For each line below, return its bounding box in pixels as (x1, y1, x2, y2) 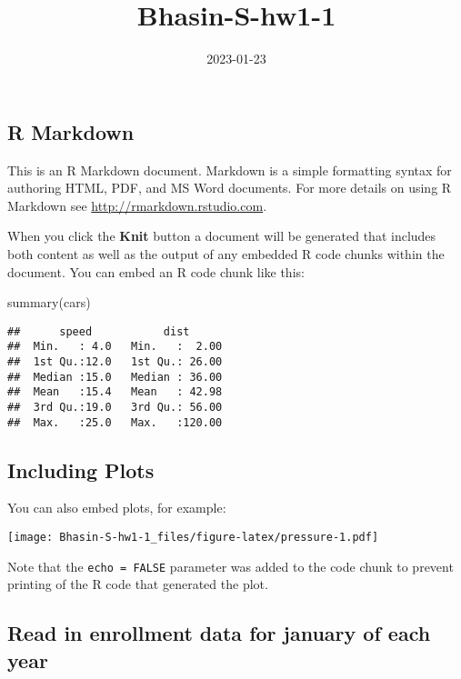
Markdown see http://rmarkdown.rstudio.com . (7, 195, 267, 215)
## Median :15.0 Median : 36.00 (7, 370, 223, 384)
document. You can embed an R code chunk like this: (7, 262, 305, 281)
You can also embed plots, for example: (7, 498, 226, 517)
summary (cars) (7, 293, 91, 312)
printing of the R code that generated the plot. (7, 574, 268, 594)
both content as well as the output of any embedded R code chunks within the (7, 244, 445, 263)
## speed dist (7, 325, 190, 338)
